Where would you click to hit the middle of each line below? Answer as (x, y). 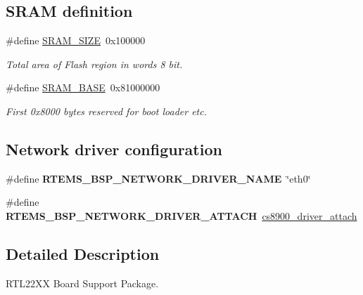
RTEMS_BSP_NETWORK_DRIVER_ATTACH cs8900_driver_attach (181, 215)
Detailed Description (83, 253)
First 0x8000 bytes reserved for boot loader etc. (106, 111)
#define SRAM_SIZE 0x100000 (76, 40)
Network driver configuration (114, 149)
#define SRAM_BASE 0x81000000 (83, 87)
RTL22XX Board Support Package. (82, 283)
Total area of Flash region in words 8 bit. (94, 64)
